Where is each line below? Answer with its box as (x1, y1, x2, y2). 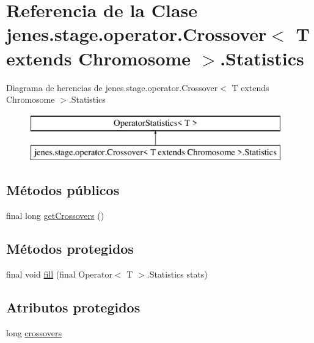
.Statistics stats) (147, 267, 208, 280)
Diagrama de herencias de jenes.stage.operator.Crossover (6, 81, 218, 94)
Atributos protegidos (6, 297, 141, 316)
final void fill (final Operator (6, 267, 112, 280)
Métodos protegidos (6, 239, 134, 258)
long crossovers (6, 326, 62, 339)
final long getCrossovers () (6, 209, 104, 222)
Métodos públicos (6, 180, 120, 199)
